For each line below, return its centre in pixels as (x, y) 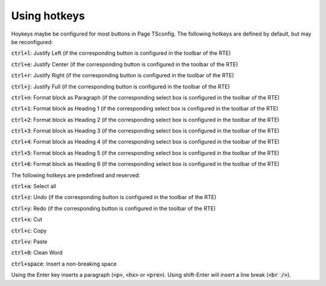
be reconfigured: (32, 42)
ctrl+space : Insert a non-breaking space (64, 264)
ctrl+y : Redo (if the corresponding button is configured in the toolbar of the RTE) (113, 208)
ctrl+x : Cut (27, 220)
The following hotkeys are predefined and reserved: (76, 175)
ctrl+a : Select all (34, 186)
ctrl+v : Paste (29, 241)
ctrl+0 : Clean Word (37, 253)
